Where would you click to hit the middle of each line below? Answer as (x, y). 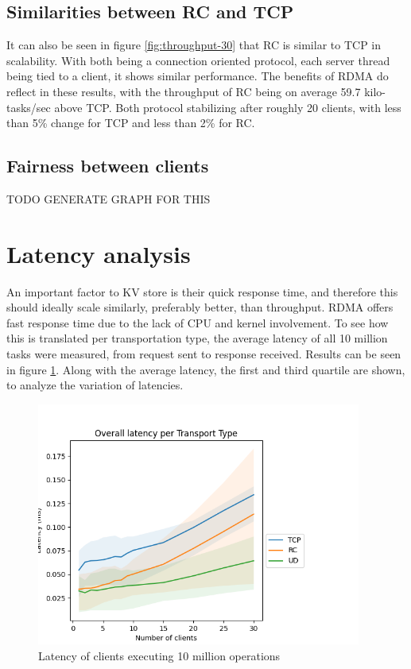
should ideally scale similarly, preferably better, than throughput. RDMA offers (200, 307)
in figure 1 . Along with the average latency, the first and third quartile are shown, (206, 369)
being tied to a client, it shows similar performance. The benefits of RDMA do (198, 76)
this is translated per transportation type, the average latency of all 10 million (197, 338)
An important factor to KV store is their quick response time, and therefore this (202, 291)
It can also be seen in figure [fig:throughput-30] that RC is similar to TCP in (194, 45)
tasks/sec (29, 107)
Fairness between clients (108, 166)
